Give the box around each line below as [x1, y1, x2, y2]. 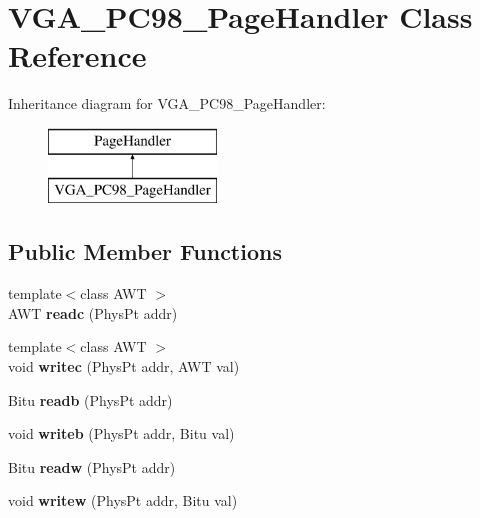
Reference [8, 35, 147, 76]
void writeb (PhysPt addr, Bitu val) [8, 423, 235, 444]
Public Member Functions [8, 236, 282, 267]
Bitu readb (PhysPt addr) [8, 389, 173, 410]
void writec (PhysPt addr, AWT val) [8, 356, 240, 377]
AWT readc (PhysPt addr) [8, 302, 178, 323]
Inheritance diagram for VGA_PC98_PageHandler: [8, 93, 326, 114]
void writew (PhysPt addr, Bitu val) [8, 490, 238, 511]
